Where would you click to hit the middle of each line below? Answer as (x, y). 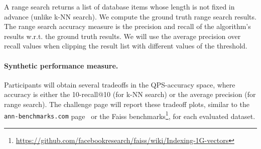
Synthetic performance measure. (61, 65)
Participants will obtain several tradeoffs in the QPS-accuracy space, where (120, 84)
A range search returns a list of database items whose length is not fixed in (119, 6)
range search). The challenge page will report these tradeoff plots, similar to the (127, 104)
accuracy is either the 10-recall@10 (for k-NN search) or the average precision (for (130, 94)
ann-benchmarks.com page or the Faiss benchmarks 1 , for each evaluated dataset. (130, 115)
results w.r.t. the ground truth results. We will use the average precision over (122, 36)
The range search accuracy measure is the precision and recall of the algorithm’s (127, 26)
